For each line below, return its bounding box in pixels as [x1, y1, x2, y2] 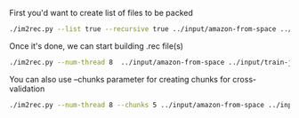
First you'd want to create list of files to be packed [9, 8, 193, 18]
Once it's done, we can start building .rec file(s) [9, 40, 184, 51]
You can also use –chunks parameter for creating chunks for [9, 74, 231, 84]
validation [9, 83, 45, 94]
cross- [232, 74, 256, 84]
